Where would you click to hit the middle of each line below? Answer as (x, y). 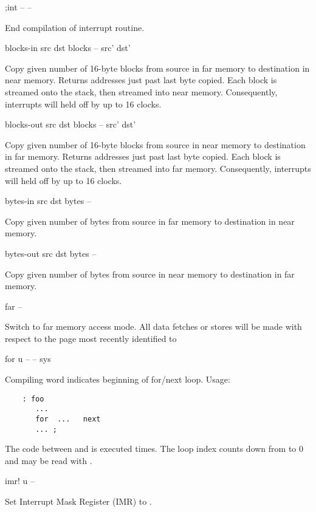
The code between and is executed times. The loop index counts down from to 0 (154, 449)
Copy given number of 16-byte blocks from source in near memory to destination (155, 144)
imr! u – (20, 481)
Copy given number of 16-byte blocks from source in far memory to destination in (157, 68)
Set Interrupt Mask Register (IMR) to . (78, 501)
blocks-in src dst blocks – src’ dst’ (68, 48)
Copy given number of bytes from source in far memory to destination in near (150, 221)
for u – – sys (28, 359)
